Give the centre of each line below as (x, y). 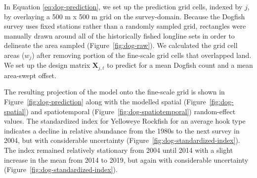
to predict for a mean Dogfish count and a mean (180, 65)
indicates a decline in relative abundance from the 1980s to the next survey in (122, 130)
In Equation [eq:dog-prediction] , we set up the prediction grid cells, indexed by (123, 6)
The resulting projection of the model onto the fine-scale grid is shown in (114, 92)
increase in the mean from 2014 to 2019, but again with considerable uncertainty (126, 159)
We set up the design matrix (47, 65)
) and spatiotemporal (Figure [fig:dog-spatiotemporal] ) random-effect (131, 111)
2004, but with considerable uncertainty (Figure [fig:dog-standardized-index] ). (122, 140)
